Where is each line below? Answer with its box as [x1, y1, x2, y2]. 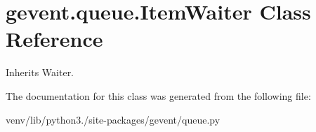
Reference [6, 24, 103, 53]
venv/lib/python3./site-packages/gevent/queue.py [6, 112, 220, 126]
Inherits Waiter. [6, 65, 74, 80]
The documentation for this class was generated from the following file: [6, 88, 311, 103]
